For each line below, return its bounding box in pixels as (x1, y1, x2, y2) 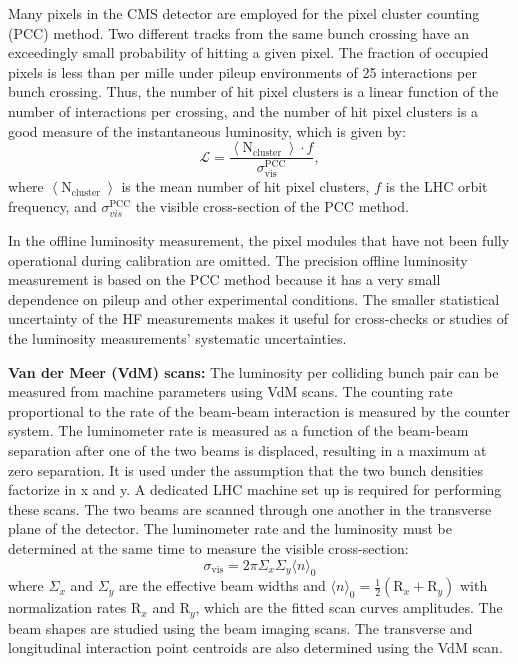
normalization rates (8, 597, 127, 618)
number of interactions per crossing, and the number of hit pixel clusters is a (8, 100, 479, 121)
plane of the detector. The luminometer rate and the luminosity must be (8, 518, 452, 539)
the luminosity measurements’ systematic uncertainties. (8, 328, 347, 349)
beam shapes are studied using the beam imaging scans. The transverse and (8, 617, 473, 638)
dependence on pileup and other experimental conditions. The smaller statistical (8, 288, 500, 309)
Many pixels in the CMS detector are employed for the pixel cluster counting (8, 3, 480, 23)
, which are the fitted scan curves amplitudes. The (195, 597, 503, 618)
